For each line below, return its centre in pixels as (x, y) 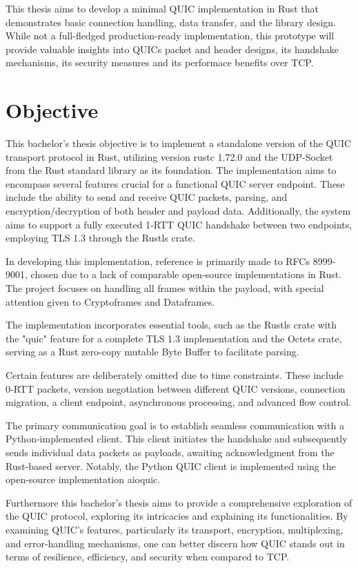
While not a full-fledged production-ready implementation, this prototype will (170, 36)
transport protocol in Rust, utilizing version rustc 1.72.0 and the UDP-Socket (169, 156)
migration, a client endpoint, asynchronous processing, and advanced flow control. (179, 402)
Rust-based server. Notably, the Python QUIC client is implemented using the (171, 466)
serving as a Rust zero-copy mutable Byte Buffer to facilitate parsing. (152, 352)
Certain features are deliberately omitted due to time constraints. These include (175, 375)
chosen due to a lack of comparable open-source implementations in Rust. (186, 274)
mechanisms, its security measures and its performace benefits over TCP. (160, 62)
